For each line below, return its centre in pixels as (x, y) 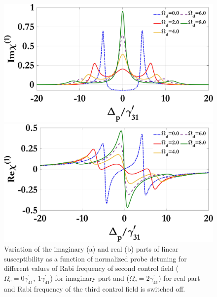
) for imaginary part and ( (90, 278)
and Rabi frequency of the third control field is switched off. (95, 288)
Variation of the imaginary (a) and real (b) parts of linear (91, 249)
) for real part (179, 278)
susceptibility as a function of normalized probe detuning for (95, 258)
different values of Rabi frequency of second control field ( (91, 268)
